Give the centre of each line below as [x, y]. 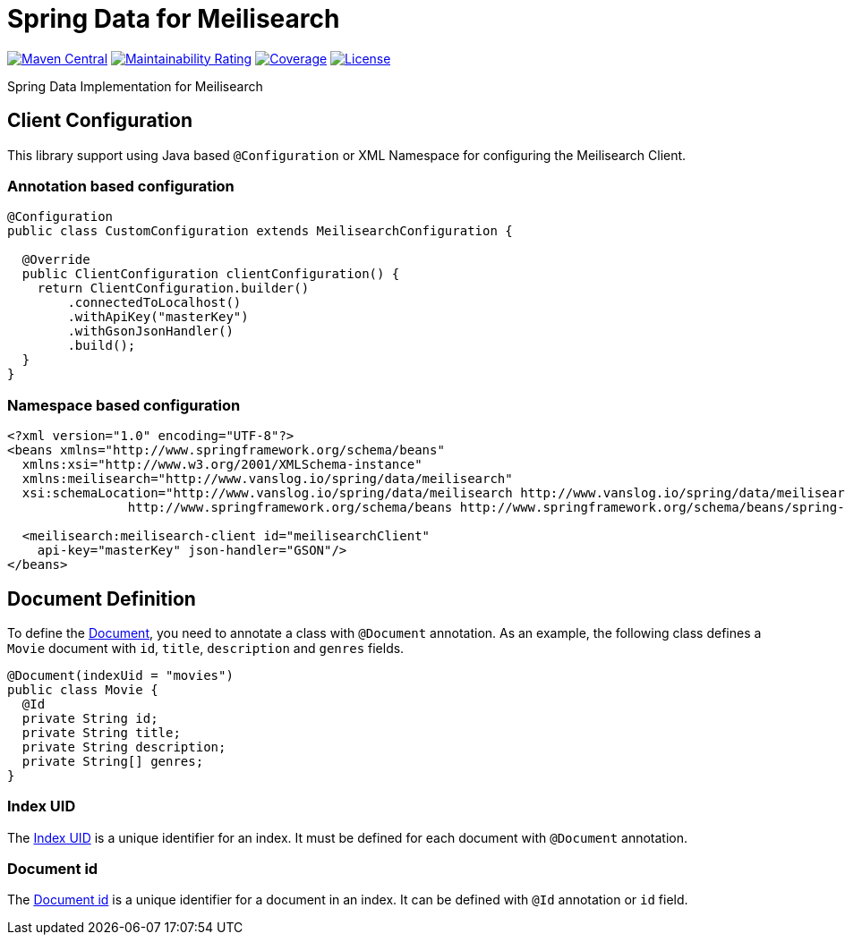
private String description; [124, 747]
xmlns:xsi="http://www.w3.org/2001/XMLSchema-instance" [222, 465]
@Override [56, 260]
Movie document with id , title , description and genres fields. [206, 648]
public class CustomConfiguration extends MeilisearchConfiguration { [260, 231]
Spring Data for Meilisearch [174, 19]
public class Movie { [83, 689]
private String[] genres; [113, 761]
